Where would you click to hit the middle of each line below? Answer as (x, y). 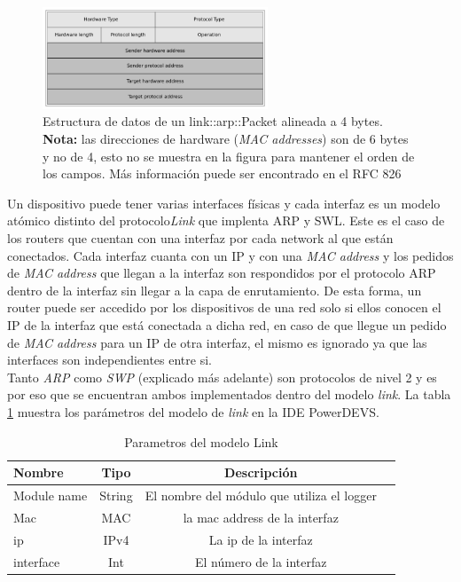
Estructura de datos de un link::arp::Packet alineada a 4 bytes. (213, 121)
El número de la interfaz (261, 561)
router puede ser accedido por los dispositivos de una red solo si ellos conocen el (224, 307)
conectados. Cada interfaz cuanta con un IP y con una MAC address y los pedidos (230, 255)
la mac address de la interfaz (261, 517)
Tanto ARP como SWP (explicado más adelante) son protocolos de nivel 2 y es (222, 377)
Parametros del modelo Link (201, 441)
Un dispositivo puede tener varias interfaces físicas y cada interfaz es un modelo (224, 203)
